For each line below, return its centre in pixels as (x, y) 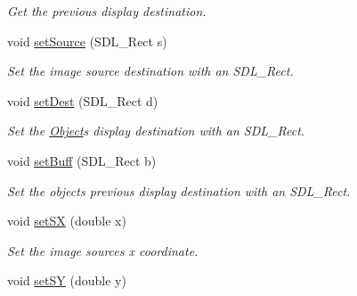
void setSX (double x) (67, 221)
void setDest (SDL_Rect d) (83, 100)
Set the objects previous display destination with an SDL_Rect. (179, 190)
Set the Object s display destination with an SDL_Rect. (156, 131)
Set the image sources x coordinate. (103, 250)
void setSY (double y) (67, 280)
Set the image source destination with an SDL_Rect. (150, 71)
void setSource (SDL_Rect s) (87, 41)
